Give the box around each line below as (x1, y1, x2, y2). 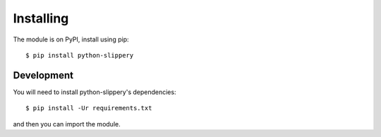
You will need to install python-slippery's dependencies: (13, 88, 176, 96)
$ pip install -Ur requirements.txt (25, 104, 152, 112)
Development (13, 69, 74, 81)
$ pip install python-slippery (25, 51, 134, 59)
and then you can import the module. (13, 119, 121, 128)
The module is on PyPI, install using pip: (13, 35, 129, 44)
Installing (13, 11, 69, 26)
